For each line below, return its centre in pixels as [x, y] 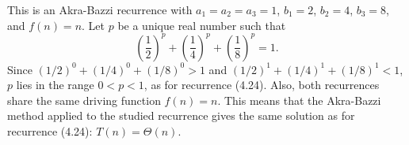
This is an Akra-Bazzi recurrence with [100, 9]
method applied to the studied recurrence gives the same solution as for [181, 115]
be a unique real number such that [202, 25]
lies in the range [55, 85]
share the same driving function [84, 100]
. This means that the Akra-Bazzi [299, 100]
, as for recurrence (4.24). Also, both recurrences [262, 85]
